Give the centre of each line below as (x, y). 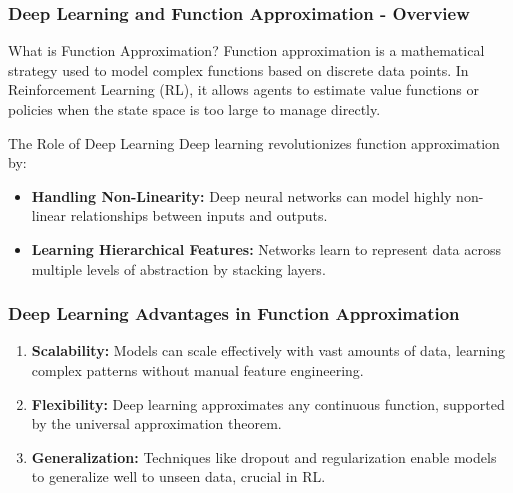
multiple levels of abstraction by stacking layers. (178, 268)
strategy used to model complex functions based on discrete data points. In (238, 69)
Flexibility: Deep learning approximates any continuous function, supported (268, 403)
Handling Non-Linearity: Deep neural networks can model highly (241, 195)
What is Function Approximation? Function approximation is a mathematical (246, 50)
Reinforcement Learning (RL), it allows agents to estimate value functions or (243, 89)
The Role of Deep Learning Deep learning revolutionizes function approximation (254, 142)
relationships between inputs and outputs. (199, 215)
